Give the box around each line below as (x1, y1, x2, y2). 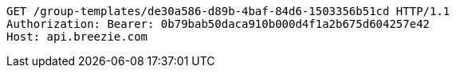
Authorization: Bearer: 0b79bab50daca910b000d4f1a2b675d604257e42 (6, 18, 430, 30)
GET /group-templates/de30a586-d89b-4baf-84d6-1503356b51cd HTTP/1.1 (6, 5, 450, 18)
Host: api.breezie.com (6, 30, 148, 43)
